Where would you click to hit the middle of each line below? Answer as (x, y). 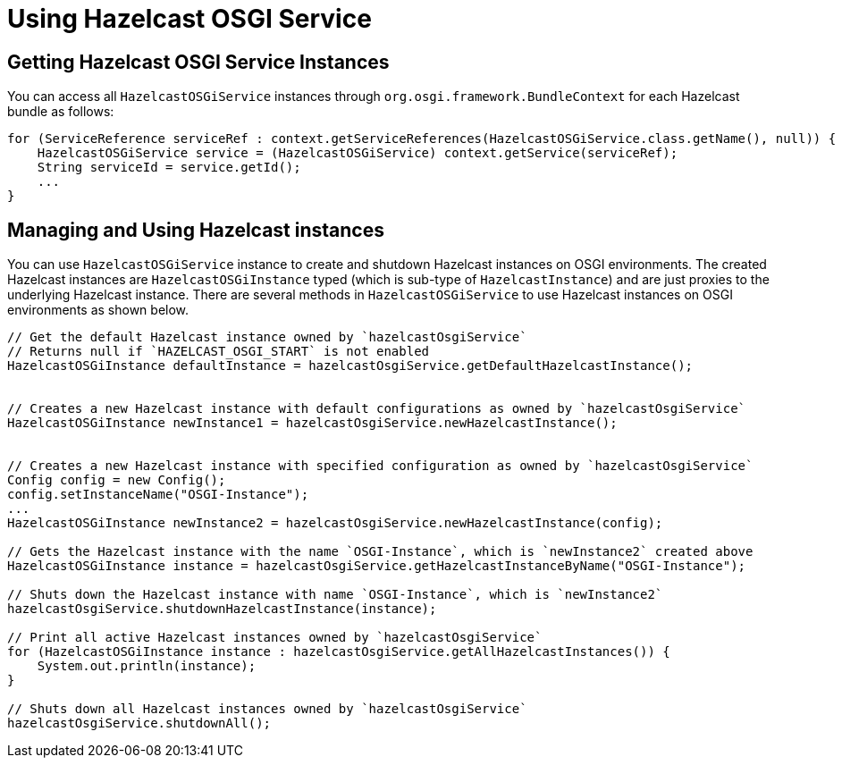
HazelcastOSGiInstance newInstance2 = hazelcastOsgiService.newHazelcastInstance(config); (335, 523)
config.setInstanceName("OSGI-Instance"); (158, 495)
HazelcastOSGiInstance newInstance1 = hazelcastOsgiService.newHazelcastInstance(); (312, 423)
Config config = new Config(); (117, 480)
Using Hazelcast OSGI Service (189, 19)
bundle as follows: (61, 112)
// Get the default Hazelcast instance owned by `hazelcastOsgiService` (267, 337)
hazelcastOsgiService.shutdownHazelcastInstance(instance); (222, 609)
